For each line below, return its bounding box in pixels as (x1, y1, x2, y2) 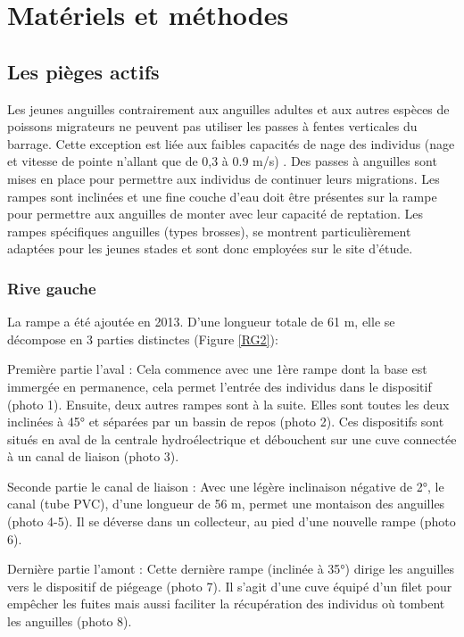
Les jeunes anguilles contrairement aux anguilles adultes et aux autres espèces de (7, 99, 450, 118)
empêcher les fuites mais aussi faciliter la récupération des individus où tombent (7, 594, 445, 613)
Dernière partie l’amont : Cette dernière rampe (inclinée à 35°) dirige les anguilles (7, 559, 454, 578)
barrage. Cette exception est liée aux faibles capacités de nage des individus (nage (7, 134, 455, 153)
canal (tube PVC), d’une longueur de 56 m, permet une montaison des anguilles (7, 494, 445, 513)
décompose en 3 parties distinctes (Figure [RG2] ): (7, 329, 278, 348)
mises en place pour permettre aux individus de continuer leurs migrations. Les (7, 169, 440, 187)
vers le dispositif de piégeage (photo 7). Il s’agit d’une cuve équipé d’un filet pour (7, 576, 452, 595)
